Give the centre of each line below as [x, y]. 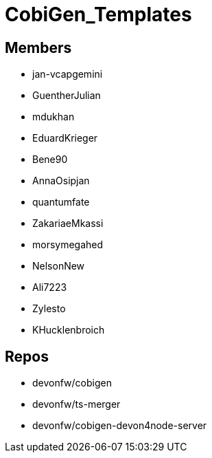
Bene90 [50, 160]
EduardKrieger [65, 138]
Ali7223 [50, 287]
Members [38, 47]
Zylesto [49, 309]
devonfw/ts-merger [76, 404]
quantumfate [61, 202]
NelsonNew [59, 266]
